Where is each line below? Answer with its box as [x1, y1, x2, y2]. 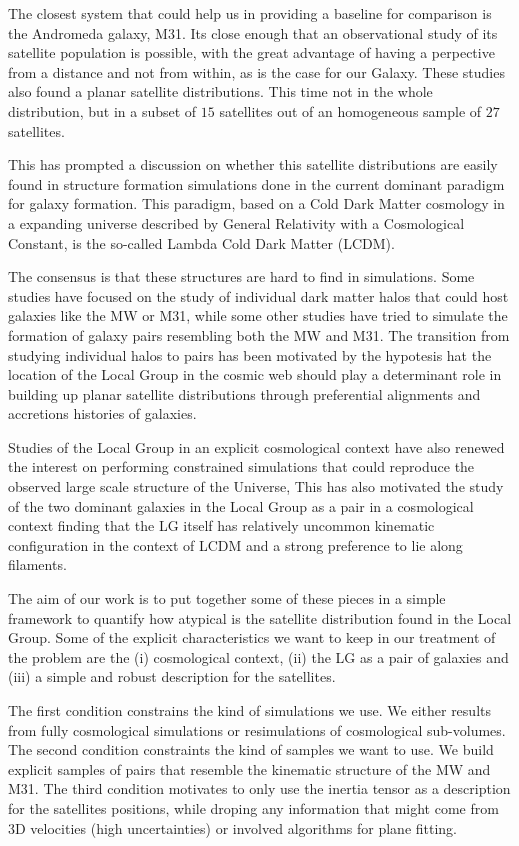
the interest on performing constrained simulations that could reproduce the [8, 456, 475, 477]
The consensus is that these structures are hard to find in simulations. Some [8, 266, 475, 287]
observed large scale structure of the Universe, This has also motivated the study [8, 476, 504, 497]
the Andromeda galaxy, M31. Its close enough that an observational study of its [8, 22, 498, 43]
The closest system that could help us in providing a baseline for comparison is [8, 3, 492, 23]
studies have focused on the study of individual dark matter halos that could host [8, 285, 509, 306]
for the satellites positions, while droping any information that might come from [8, 797, 499, 818]
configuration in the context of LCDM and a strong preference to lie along [8, 534, 463, 555]
